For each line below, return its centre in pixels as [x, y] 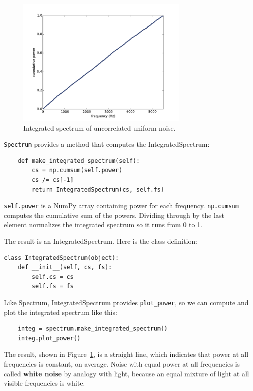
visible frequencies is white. [45, 383]
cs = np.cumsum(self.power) [77, 170]
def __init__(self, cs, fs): [65, 267]
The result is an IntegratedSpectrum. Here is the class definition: [101, 241]
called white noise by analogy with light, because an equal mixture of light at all [126, 373]
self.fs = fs [53, 286]
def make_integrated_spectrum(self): [79, 161]
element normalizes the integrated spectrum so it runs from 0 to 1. [103, 225]
